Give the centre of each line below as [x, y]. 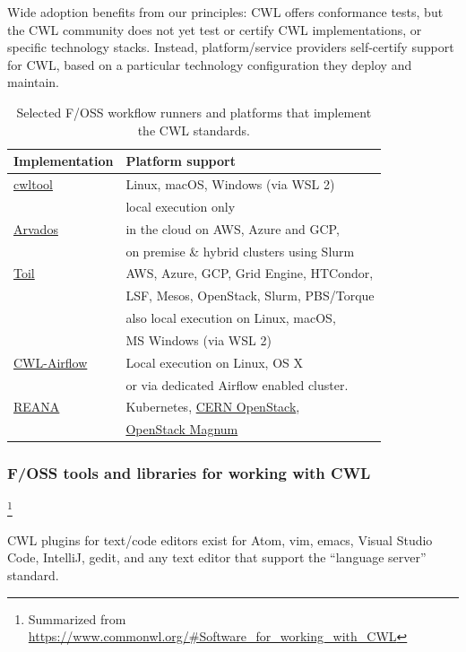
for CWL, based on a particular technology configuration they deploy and [210, 64]
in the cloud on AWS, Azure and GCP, [233, 228]
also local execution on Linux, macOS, [231, 318]
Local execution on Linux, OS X [214, 362]
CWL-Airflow [51, 362]
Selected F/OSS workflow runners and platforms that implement [194, 112]
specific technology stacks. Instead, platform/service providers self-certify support [231, 47]
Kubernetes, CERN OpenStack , [213, 407]
